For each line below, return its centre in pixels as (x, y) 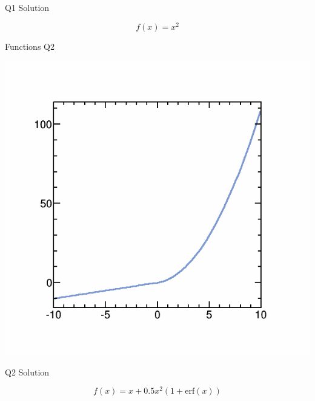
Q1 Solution (27, 7)
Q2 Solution (27, 372)
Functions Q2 (30, 46)
